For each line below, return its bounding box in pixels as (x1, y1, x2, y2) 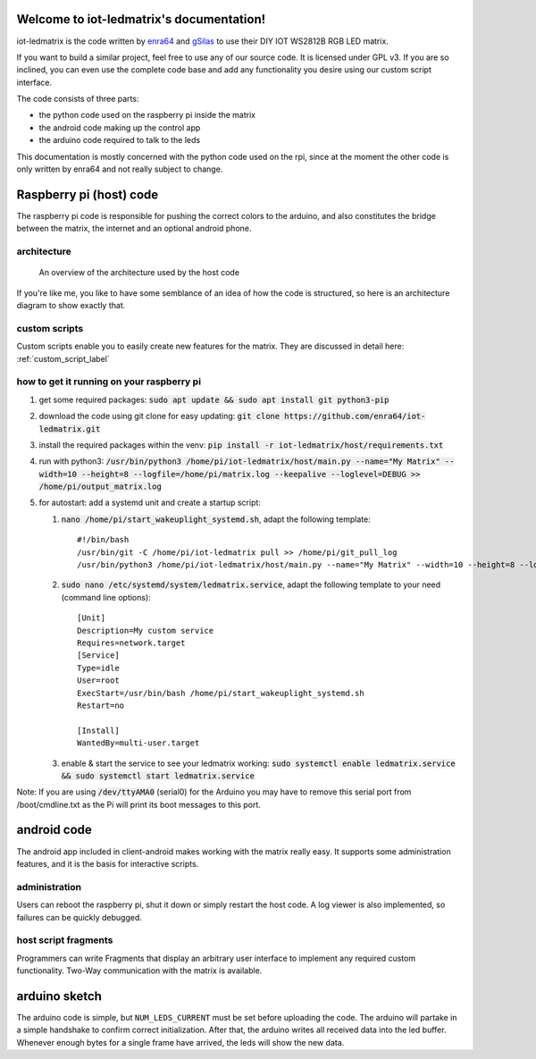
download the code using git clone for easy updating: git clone (38, 411, 281, 422)
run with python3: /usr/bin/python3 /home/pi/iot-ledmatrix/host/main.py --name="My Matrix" (38, 456, 441, 466)
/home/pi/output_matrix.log (38, 482, 163, 492)
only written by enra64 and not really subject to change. (16, 164, 223, 174)
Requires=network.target (77, 637, 186, 648)
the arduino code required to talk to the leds (38, 135, 201, 146)
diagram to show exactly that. (16, 300, 126, 311)
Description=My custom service (77, 626, 214, 635)
